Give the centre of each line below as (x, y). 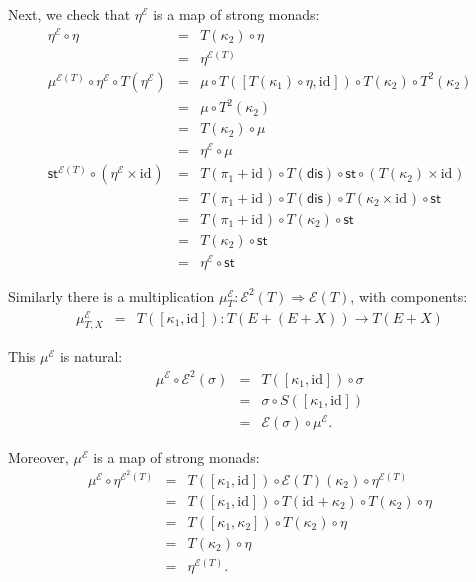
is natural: (91, 356)
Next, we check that (69, 14)
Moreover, (38, 456)
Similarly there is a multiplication (111, 295)
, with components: (409, 295)
